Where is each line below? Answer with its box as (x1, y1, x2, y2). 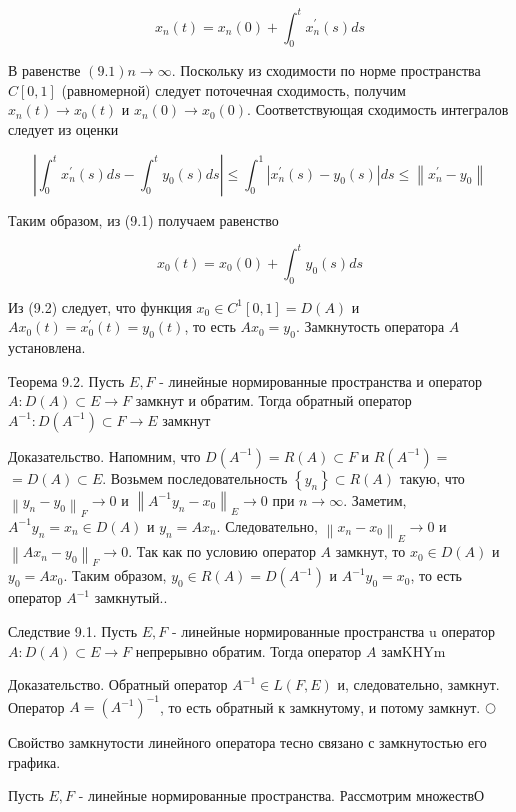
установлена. (8, 336, 86, 357)
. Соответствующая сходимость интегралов (247, 99, 509, 120)
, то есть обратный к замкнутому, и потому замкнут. (160, 696, 481, 717)
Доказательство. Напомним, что (8, 445, 201, 466)
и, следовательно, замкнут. (337, 674, 500, 695)
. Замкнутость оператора (295, 316, 445, 337)
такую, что (399, 467, 465, 488)
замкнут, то (335, 541, 406, 562)
